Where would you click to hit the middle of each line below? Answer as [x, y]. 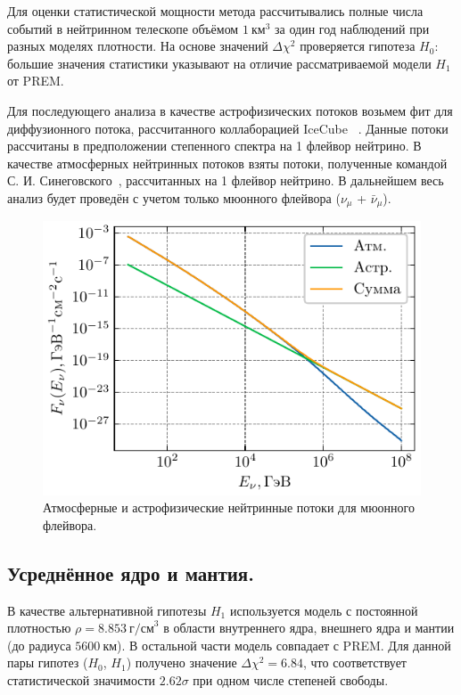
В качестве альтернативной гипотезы [107, 610]
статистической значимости [82, 679]
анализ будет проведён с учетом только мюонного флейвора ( [174, 197]
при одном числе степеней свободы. [291, 679]
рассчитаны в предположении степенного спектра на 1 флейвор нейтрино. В [214, 146]
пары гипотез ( [48, 662]
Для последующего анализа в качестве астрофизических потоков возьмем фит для [230, 110]
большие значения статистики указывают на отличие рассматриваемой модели [219, 63]
